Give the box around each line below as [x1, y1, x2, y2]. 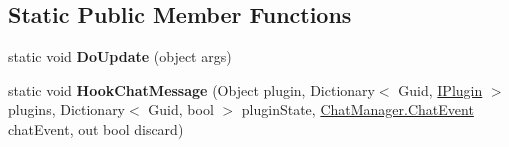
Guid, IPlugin [398, 79, 483, 100]
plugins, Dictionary [8, 99, 126, 120]
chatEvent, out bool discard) [8, 118, 184, 139]
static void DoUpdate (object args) [8, 46, 232, 67]
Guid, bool [148, 99, 214, 120]
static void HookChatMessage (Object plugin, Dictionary [8, 79, 375, 100]
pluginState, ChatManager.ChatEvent [241, 99, 474, 120]
